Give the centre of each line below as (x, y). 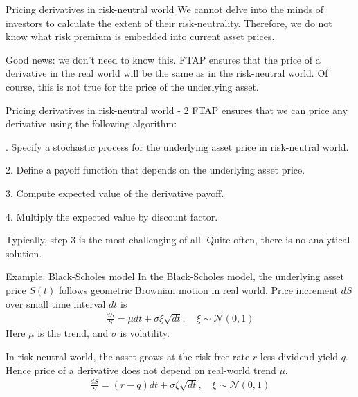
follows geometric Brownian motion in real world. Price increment (198, 289)
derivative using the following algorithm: (91, 123)
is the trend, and (73, 333)
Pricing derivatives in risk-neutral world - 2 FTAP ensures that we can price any (177, 110)
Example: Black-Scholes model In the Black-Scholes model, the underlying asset (175, 276)
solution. (24, 253)
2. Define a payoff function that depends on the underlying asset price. (155, 170)
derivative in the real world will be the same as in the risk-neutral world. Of (167, 73)
